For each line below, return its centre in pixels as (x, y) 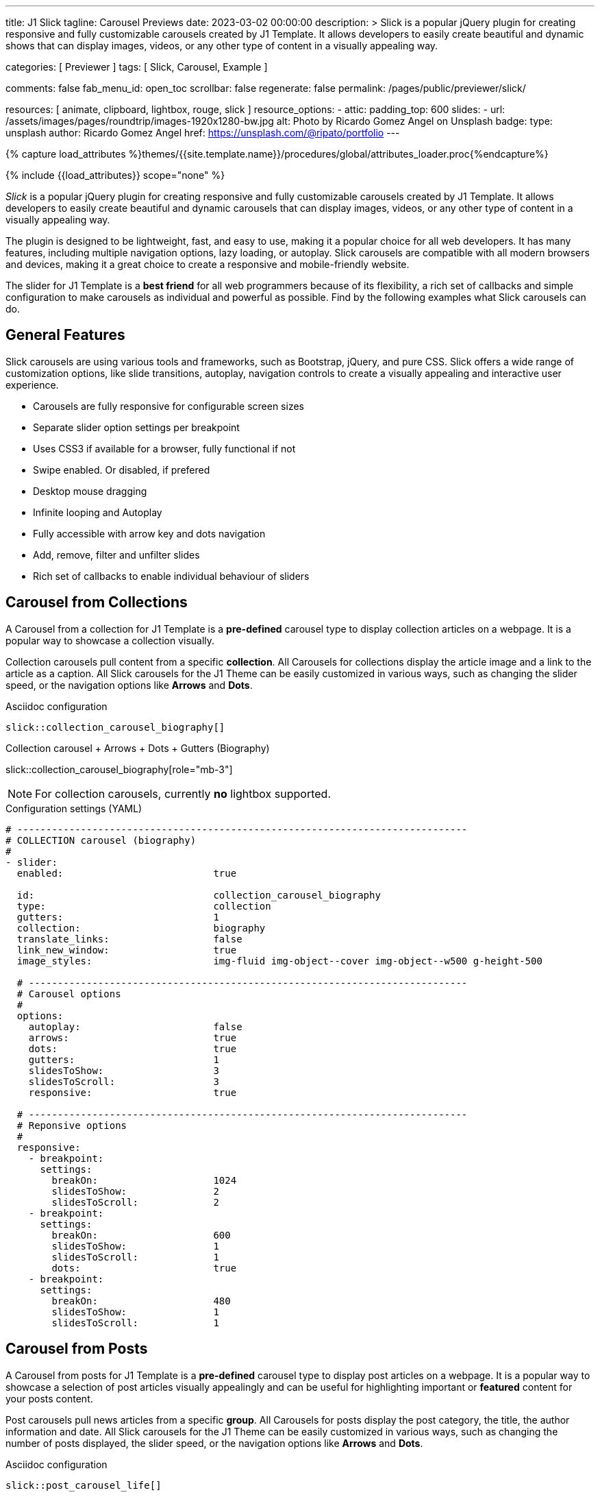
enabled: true (127, 873)
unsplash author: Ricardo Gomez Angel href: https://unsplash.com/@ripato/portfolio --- (203, 133)
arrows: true (133, 1037)
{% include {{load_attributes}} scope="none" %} (115, 175)
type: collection (144, 906)
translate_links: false (129, 939)
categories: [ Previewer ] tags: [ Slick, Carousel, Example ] (137, 67)
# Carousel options (69, 994)
